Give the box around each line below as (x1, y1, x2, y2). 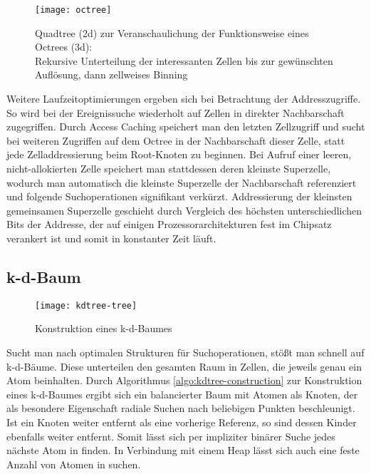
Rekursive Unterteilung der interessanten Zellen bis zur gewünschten (35, 53, 333, 68)
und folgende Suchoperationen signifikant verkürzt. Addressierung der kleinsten (6, 189, 352, 204)
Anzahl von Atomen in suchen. (6, 456, 141, 471)
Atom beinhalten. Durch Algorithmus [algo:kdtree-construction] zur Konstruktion (6, 373, 362, 388)
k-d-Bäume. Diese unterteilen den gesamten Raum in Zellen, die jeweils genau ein (6, 359, 362, 373)
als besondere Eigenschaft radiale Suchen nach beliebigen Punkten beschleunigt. (6, 401, 355, 416)
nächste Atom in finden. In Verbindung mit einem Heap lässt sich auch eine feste (6, 443, 360, 458)
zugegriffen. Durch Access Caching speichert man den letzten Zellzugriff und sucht (6, 119, 365, 134)
